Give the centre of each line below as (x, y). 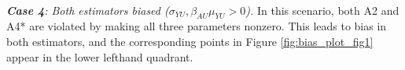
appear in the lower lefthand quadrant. (100, 56)
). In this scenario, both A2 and (322, 10)
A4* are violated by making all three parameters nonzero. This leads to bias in (197, 26)
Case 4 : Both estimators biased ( (88, 10)
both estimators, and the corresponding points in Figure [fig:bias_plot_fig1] (190, 41)
